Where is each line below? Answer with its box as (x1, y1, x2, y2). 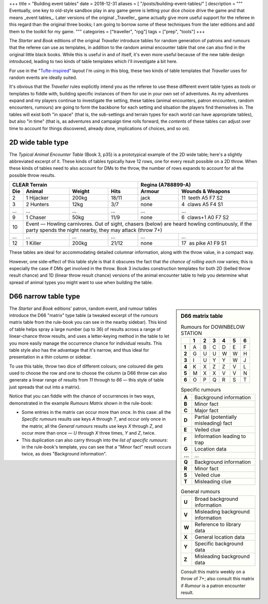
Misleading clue (194, 478, 232, 485)
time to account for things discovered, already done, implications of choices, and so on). (9, 125, 191, 131)
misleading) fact (194, 420, 233, 427)
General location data (194, 533, 245, 540)
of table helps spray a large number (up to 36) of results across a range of (9, 326, 161, 332)
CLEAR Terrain (12, 181, 48, 188)
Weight (72, 188, 90, 195)
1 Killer (25, 240, 42, 247)
